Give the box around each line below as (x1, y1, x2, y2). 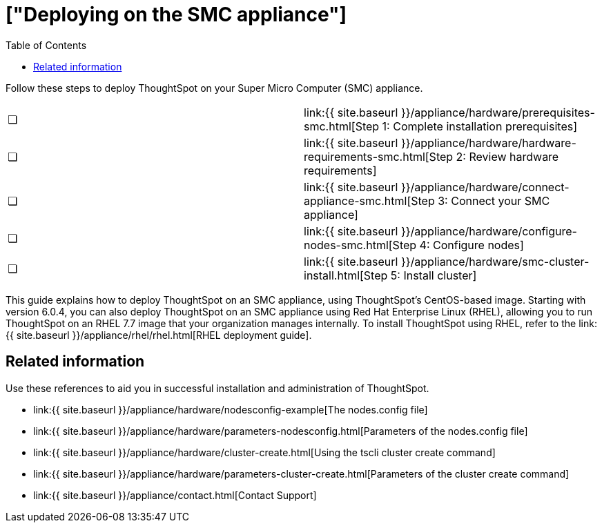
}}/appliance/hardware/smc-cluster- (400, 254, 590, 268)
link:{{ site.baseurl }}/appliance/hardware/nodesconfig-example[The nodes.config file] (33, 403, 428, 415)
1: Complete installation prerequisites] (382, 119, 577, 133)
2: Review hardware (456, 149, 559, 164)
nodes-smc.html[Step (304, 237, 417, 252)
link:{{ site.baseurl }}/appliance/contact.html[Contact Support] (33, 489, 317, 501)
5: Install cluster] (390, 268, 477, 282)
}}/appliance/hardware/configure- (400, 224, 577, 238)
